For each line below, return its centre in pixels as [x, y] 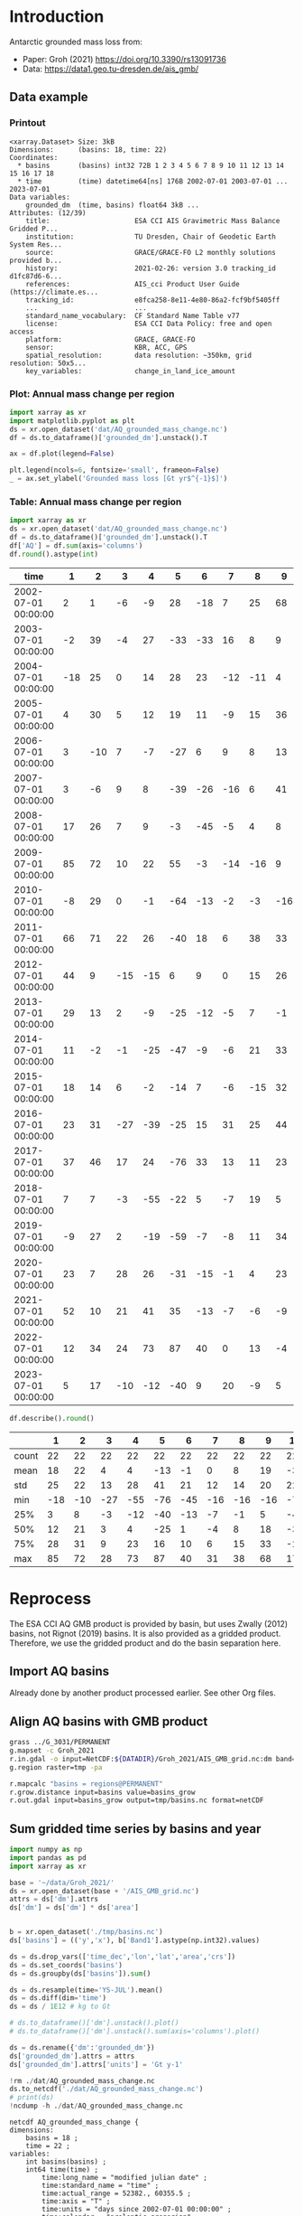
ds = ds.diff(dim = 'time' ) [58, 1998]
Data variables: [40, 197]
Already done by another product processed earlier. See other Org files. [143, 1693]
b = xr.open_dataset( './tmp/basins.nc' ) [87, 1932]
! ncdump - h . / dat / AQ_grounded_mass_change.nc [96, 2106]
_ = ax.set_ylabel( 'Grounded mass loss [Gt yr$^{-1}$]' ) [119, 479]
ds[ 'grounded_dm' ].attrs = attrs [72, 2056]
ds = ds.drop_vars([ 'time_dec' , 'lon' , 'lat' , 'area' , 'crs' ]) [123, 1957]
